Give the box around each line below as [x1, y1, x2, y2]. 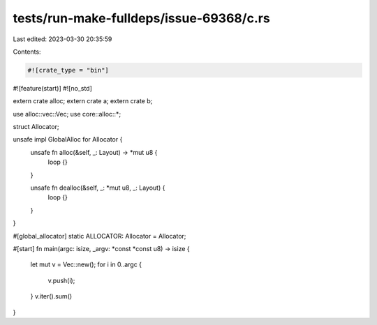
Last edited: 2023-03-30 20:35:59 [13, 35, 112, 43]
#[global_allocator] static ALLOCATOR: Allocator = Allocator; [13, 232, 186, 240]
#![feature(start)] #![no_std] [13, 84, 92, 92]
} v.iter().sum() [30, 292, 73, 301]
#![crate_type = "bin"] [27, 66, 110, 74]
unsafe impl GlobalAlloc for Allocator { [13, 135, 123, 144]
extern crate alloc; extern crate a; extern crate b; [13, 97, 153, 105]
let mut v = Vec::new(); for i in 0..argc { [30, 260, 142, 269]
